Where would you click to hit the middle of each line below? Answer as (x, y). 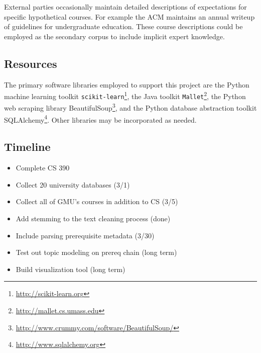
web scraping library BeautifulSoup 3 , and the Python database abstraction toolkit (130, 107)
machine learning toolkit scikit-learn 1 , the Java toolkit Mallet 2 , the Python (125, 95)
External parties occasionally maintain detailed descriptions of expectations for (125, 7)
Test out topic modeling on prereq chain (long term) (96, 252)
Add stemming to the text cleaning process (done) (93, 218)
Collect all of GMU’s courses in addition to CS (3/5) (97, 201)
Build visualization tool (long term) (71, 269)
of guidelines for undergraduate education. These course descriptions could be (123, 26)
